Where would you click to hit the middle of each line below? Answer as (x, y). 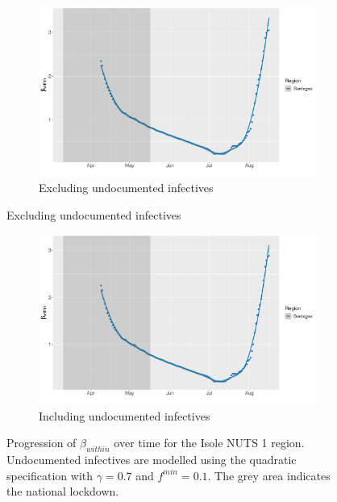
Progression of (42, 443)
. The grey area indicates (269, 475)
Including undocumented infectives (125, 415)
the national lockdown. (63, 491)
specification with (50, 475)
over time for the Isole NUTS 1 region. (209, 443)
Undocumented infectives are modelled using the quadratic (152, 460)
